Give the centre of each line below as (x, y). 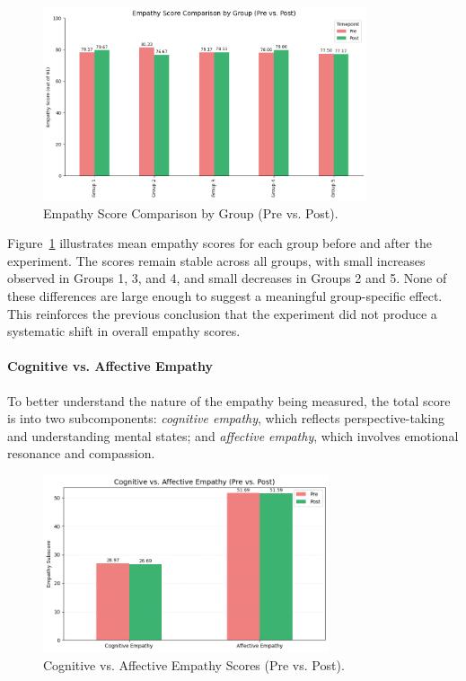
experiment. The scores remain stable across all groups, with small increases (216, 260)
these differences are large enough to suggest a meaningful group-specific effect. (225, 295)
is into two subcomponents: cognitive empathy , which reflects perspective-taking (226, 418)
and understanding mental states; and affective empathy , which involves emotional (233, 435)
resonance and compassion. (81, 453)
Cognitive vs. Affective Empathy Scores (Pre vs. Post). (194, 664)
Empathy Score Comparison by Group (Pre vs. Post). (191, 212)
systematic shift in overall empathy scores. (124, 331)
